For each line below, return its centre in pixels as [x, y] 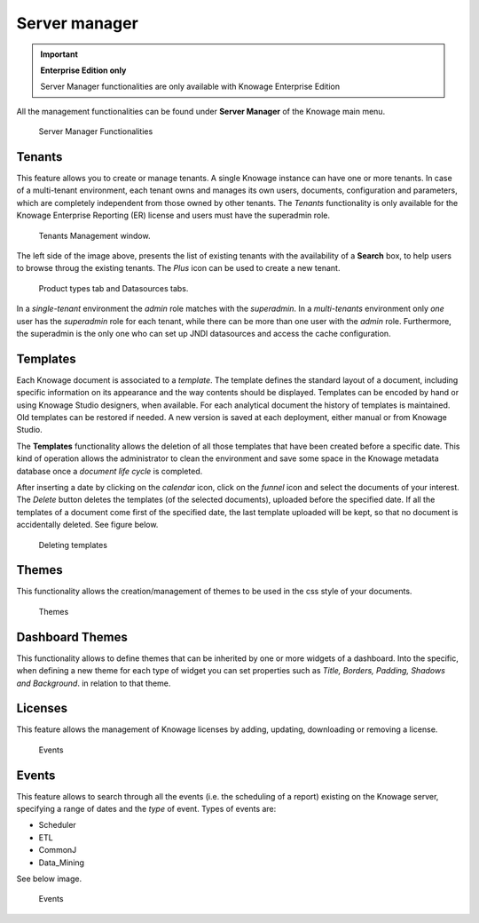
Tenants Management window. [94, 235]
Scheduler [58, 825]
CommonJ [58, 850]
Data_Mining [61, 863]
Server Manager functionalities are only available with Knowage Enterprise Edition [190, 87]
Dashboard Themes [72, 637]
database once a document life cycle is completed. [110, 471]
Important [59, 54]
